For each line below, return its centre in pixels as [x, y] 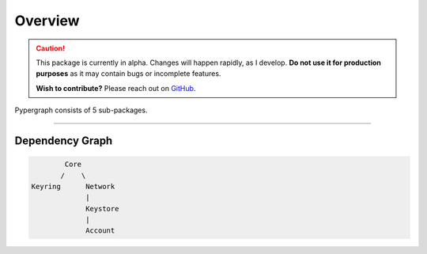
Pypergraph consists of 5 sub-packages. [81, 110]
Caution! [51, 48]
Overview [47, 21]
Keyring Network [73, 186]
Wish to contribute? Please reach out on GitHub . [116, 88]
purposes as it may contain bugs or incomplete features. [128, 74]
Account [100, 231]
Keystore [102, 209]
